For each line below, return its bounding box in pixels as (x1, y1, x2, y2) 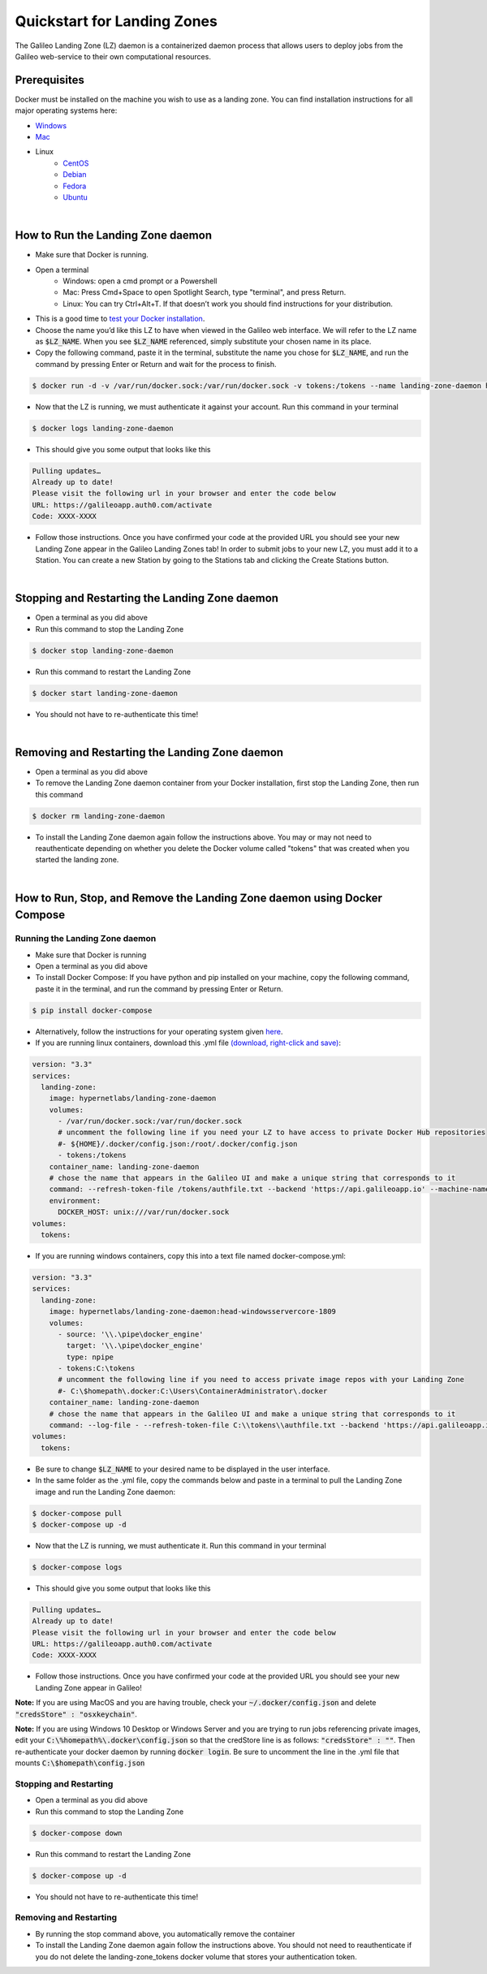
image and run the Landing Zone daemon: (35, 1487, 176, 1497)
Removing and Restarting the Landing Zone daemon (15, 745, 284, 759)
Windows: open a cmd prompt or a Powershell (62, 276, 218, 286)
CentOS (62, 158, 89, 168)
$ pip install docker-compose (32, 1005, 153, 1015)
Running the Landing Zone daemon (15, 933, 157, 944)
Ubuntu (62, 192, 88, 202)
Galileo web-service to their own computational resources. (15, 51, 211, 61)
